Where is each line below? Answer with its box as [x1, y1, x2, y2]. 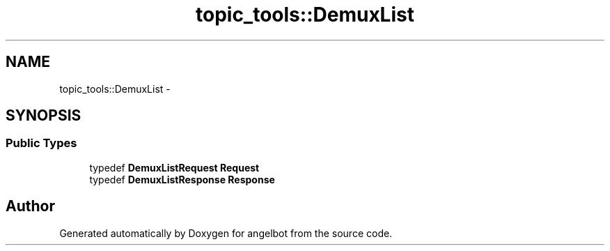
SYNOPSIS [6, 107, 81, 125]
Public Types [6, 136, 77, 151]
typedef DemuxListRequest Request [89, 161, 260, 174]
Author [6, 197, 55, 215]
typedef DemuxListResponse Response [89, 173, 275, 185]
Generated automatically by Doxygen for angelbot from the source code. [59, 227, 393, 239]
